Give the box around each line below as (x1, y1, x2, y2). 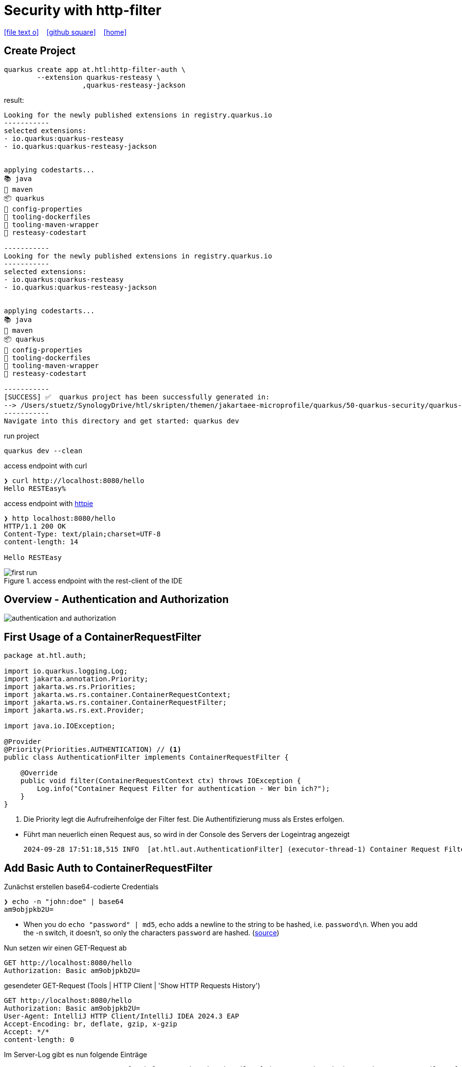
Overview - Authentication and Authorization (4, 593, 229, 606)
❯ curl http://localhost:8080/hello (4, 476, 144, 485)
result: (4, 95, 24, 104)
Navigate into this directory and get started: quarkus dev (4, 417, 239, 425)
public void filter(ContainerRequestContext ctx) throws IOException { (20, 777, 301, 785)
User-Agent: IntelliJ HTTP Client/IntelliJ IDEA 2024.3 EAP (4, 1012, 239, 1021)
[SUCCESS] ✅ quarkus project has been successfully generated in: (4, 393, 270, 401)
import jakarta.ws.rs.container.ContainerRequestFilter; (4, 698, 227, 707)
